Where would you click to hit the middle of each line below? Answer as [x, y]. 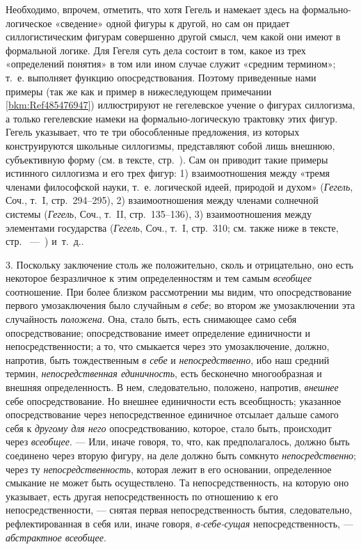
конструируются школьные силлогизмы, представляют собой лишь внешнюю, [170, 145]
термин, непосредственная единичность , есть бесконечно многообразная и [164, 373]
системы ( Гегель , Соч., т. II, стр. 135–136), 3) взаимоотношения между [159, 213]
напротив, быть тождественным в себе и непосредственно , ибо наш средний [168, 359]
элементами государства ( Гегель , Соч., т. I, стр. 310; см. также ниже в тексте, [172, 227]
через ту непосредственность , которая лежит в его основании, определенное [169, 469]
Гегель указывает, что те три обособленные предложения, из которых [153, 132]
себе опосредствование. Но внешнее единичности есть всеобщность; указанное [174, 400]
